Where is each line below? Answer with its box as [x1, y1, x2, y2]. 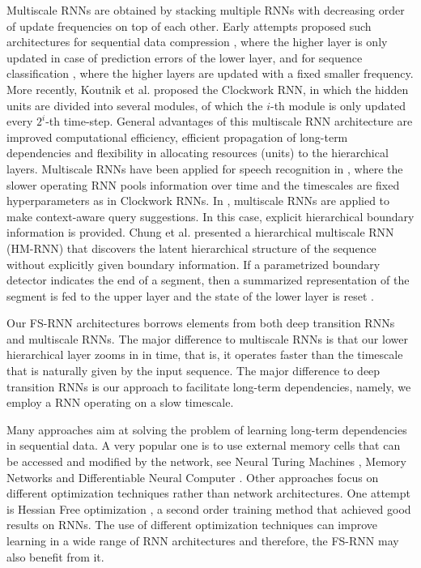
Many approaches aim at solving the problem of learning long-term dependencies [6, 421, 407, 438]
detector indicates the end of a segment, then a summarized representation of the [6, 271, 410, 288]
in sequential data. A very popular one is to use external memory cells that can [6, 437, 401, 454]
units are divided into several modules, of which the [6, 96, 263, 113]
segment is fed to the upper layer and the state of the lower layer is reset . [6, 287, 374, 304]
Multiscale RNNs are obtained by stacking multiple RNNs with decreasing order [6, 2, 405, 18]
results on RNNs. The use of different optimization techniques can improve [6, 516, 377, 533]
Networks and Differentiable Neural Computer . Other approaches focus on [6, 468, 379, 485]
